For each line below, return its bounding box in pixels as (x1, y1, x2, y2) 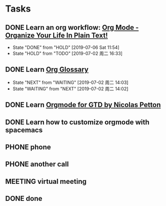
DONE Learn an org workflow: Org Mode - (5, 23, 139, 32)
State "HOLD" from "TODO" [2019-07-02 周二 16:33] (12, 50, 123, 56)
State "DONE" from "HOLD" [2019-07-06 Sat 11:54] (12, 44, 120, 50)
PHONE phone (5, 142, 51, 151)
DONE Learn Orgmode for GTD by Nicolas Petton (5, 100, 161, 109)
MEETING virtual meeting (5, 177, 87, 186)
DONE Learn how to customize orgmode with (5, 118, 150, 126)
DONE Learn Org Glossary (5, 65, 89, 74)
